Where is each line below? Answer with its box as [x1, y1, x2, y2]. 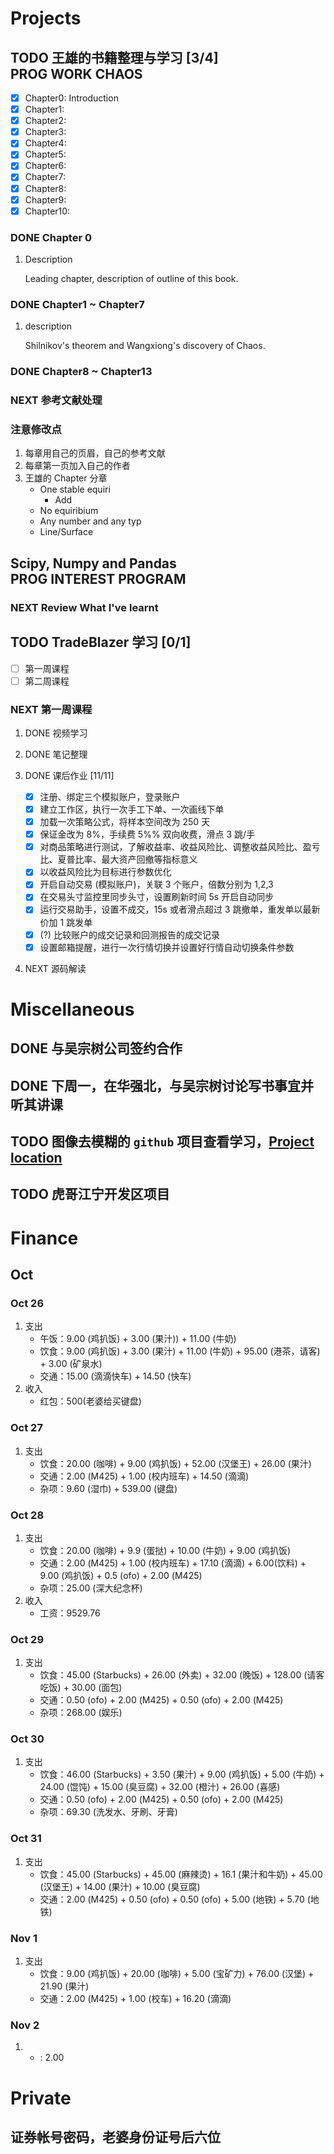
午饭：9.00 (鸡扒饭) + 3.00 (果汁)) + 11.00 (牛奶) [39, 1333, 237, 1345]
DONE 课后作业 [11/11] [24, 769, 115, 781]
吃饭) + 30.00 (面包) [39, 1682, 123, 1694]
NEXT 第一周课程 [10, 702, 93, 716]
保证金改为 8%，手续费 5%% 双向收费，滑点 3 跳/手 [39, 828, 256, 841]
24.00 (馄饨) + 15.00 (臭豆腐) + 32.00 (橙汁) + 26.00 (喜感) [39, 1781, 281, 1793]
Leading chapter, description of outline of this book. [24, 272, 239, 284]
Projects [10, 7, 82, 30]
